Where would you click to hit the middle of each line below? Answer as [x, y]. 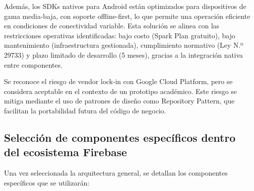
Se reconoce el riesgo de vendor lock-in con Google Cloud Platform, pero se [118, 81]
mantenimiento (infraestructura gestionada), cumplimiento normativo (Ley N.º [124, 45]
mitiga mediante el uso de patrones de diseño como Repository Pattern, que [119, 101]
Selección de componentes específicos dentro [120, 137]
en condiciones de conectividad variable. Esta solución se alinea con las [112, 26]
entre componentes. [33, 64]
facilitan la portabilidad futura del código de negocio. [85, 110]
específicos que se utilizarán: [47, 182]
